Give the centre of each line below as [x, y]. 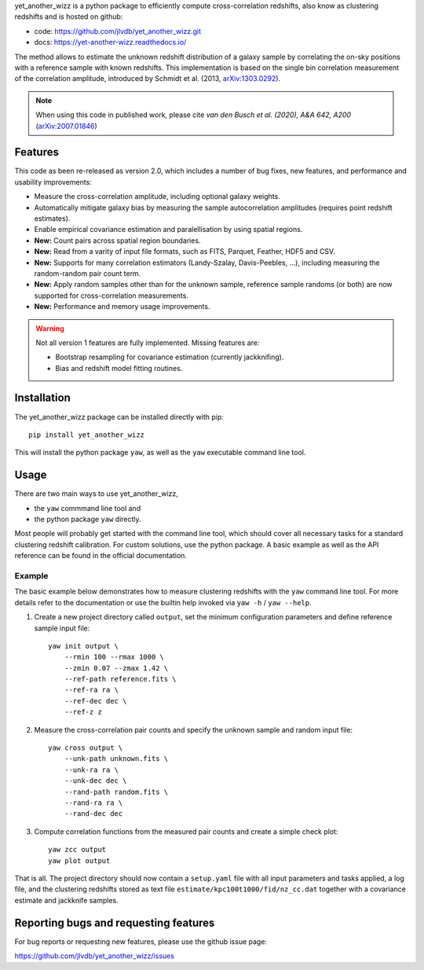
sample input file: [62, 628]
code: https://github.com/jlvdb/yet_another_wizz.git [118, 31]
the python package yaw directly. [88, 520]
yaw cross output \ [86, 748]
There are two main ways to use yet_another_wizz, [96, 494]
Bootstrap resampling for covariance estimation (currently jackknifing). [170, 357]
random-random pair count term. [88, 273]
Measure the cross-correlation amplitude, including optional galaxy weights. [157, 197]
